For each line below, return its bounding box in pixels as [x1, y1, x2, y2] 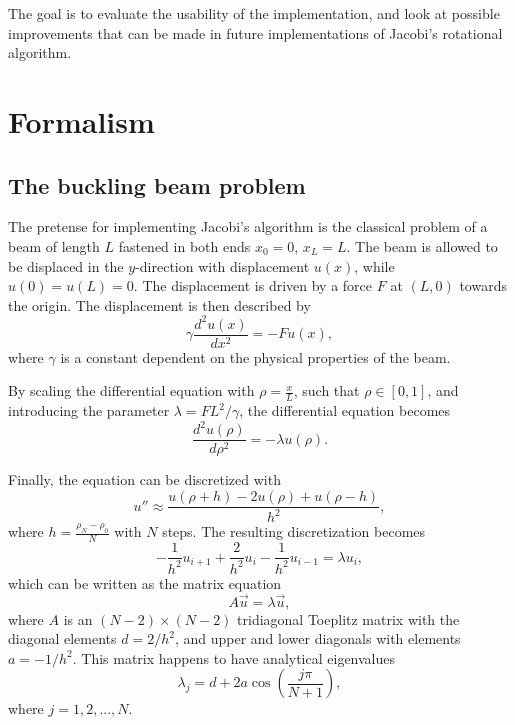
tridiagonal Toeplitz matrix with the [237, 608, 460, 629]
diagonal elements [8, 628, 117, 649]
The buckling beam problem [8, 169, 306, 200]
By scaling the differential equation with [8, 380, 255, 401]
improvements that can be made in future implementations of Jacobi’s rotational [8, 22, 503, 43]
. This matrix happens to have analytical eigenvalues [72, 647, 395, 668]
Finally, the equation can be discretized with [8, 469, 281, 490]
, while [354, 255, 395, 276]
